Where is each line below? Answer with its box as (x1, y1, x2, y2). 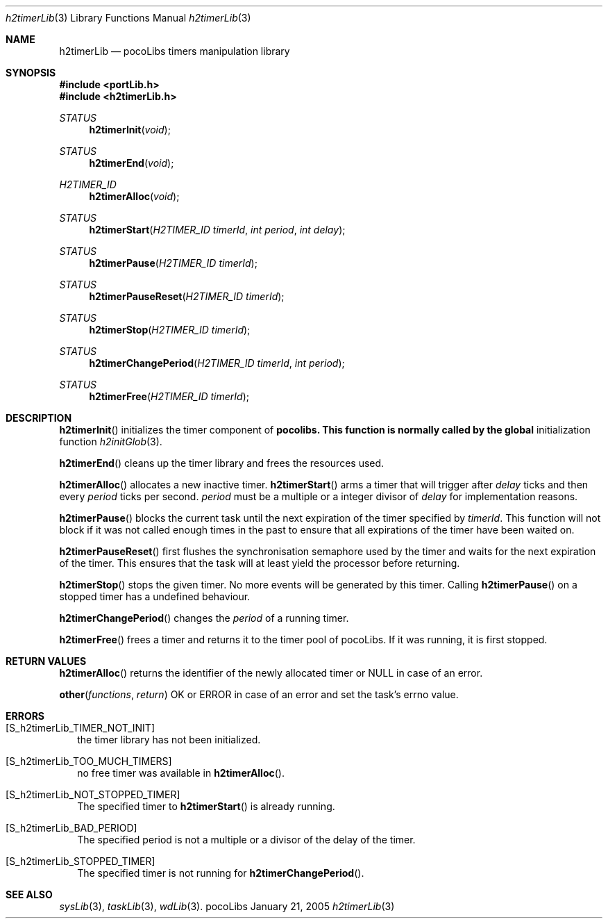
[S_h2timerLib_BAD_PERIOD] (6, 822, 137, 834)
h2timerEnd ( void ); (89, 157, 174, 169)
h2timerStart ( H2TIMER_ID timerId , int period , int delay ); (89, 224, 346, 236)
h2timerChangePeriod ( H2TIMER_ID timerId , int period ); (89, 357, 345, 369)
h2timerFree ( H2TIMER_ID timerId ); (89, 390, 249, 402)
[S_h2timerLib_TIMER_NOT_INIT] (6, 722, 155, 734)
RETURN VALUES (6, 655, 87, 667)
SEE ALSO (6, 889, 53, 900)
